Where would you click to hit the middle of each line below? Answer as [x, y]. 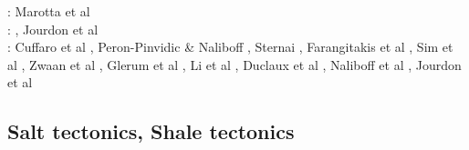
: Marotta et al [49, 11]
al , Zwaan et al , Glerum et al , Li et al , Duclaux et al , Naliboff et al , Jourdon [234, 64]
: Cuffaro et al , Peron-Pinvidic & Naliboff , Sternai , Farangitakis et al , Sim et [230, 47]
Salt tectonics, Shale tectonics [151, 131]
